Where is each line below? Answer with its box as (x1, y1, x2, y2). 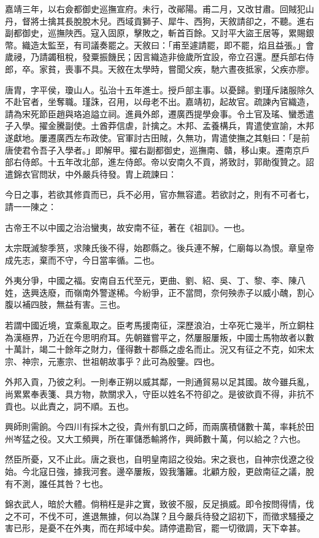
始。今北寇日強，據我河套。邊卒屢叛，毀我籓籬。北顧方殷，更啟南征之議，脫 (5, 465, 314, 477)
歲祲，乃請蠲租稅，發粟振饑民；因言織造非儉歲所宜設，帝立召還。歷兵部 (5, 50, 297, 63)
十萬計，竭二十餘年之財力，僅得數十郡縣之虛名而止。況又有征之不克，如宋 (5, 343, 306, 356)
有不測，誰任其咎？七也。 (5, 477, 108, 489)
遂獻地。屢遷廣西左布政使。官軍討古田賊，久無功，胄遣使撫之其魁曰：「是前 (5, 131, 310, 144)
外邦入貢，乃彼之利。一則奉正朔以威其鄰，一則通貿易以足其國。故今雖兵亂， (5, 375, 314, 388)
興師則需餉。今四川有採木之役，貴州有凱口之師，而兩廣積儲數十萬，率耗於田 (5, 420, 314, 433)
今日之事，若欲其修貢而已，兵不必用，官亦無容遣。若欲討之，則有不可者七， (5, 188, 314, 201)
